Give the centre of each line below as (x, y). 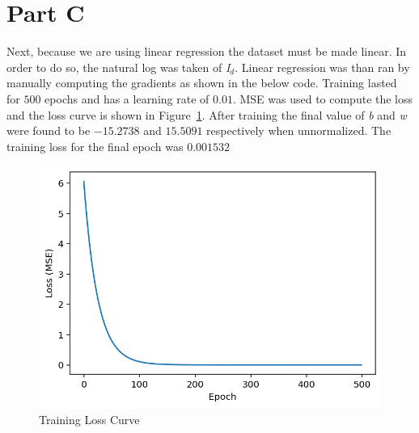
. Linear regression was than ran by (322, 67)
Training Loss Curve (89, 419)
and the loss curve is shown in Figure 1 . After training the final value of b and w (207, 114)
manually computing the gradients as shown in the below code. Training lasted (202, 83)
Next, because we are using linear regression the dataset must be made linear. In (207, 51)
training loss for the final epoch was (95, 146)
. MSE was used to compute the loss (323, 98)
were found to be (49, 130)
